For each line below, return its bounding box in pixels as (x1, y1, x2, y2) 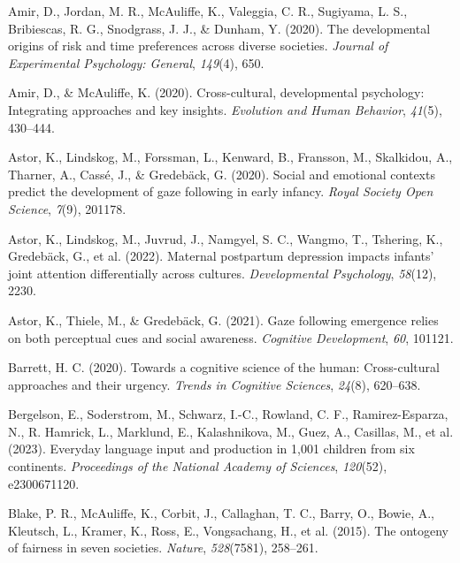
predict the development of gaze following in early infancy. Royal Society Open (8, 182, 433, 201)
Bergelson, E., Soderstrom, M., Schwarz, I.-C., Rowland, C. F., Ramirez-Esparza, (8, 405, 448, 423)
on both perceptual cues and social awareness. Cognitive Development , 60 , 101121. (8, 328, 454, 346)
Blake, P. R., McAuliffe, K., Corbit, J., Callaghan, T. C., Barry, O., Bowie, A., (8, 504, 434, 522)
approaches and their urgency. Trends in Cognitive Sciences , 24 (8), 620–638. (8, 375, 421, 393)
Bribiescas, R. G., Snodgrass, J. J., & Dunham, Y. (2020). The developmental (8, 19, 431, 37)
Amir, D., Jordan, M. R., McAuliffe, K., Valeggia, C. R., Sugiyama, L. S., (8, 2, 408, 19)
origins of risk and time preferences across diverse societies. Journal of (8, 36, 388, 55)
